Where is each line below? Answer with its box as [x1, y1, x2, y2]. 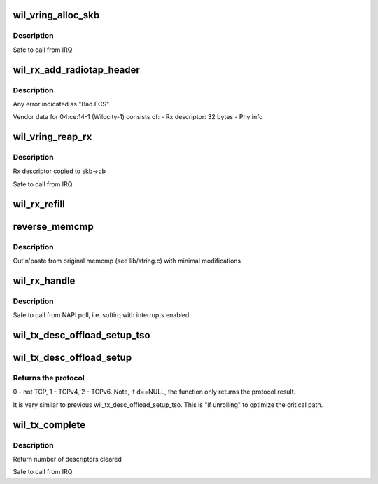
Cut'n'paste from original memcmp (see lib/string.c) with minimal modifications [13, 256, 241, 265]
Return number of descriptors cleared [13, 455, 122, 463]
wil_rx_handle [13, 275, 76, 286]
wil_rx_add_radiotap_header [13, 64, 140, 76]
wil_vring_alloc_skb [13, 9, 100, 21]
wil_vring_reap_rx [13, 131, 92, 143]
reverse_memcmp [13, 221, 94, 233]
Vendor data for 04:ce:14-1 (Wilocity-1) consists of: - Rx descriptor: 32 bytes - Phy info [13, 113, 263, 121]
